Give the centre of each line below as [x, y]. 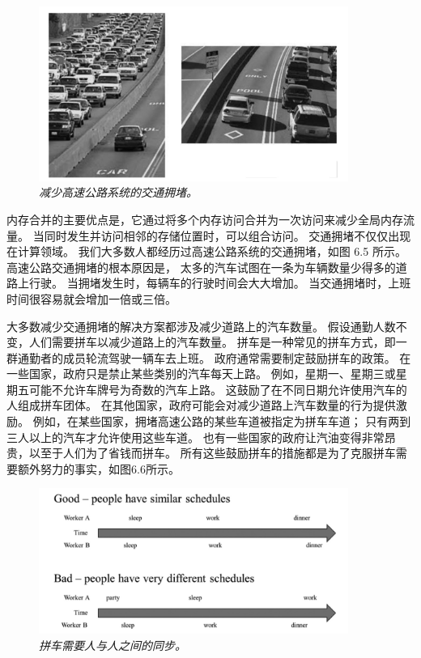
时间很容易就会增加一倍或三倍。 [91, 298]
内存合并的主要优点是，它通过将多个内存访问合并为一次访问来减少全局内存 [205, 219]
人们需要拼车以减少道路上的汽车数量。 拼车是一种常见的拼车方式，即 [212, 342]
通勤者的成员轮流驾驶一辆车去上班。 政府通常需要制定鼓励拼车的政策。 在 [214, 357]
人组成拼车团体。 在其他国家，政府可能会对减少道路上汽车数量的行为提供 [201, 405]
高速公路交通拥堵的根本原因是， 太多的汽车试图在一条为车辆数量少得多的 [201, 267]
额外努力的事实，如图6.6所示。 [98, 468]
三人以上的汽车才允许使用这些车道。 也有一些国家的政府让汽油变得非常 [196, 437]
